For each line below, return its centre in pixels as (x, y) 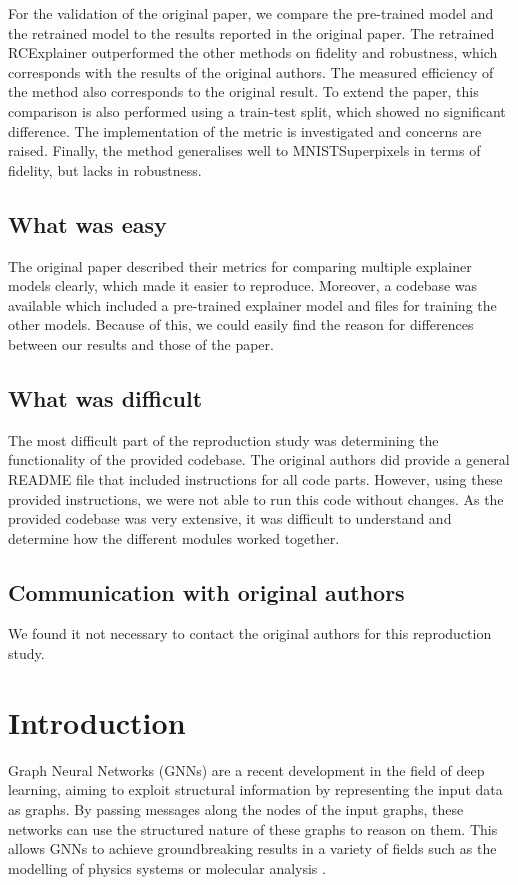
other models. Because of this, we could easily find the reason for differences (241, 324)
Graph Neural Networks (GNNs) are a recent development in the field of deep (246, 769)
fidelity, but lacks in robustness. (105, 169)
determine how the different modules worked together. (174, 537)
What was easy (87, 223)
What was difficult (105, 397)
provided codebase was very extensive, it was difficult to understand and (230, 518)
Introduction (97, 721)
